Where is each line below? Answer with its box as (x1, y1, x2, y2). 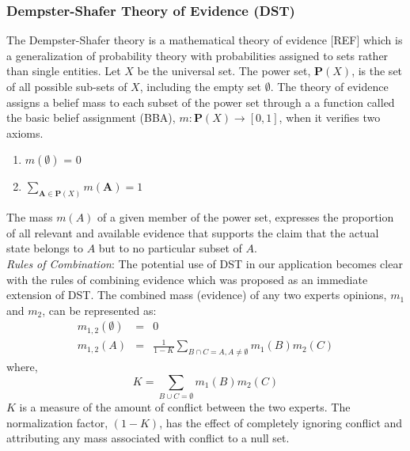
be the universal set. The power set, (137, 63, 311, 79)
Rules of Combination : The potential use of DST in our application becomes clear (6, 256, 403, 272)
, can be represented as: (42, 301, 157, 318)
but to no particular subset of (98, 240, 242, 256)
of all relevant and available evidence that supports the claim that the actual (6, 224, 379, 241)
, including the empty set (139, 78, 261, 94)
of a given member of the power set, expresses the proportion (97, 209, 394, 225)
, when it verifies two (279, 109, 381, 126)
